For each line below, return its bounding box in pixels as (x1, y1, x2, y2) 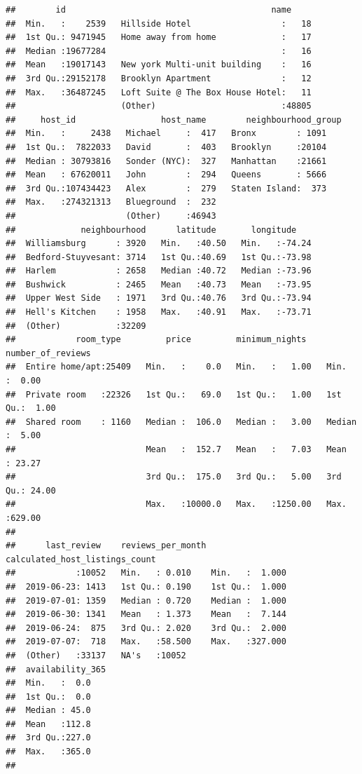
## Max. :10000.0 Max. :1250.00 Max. (6, 499, 347, 510)
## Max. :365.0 (6, 747, 91, 757)
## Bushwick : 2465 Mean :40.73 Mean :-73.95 (6, 279, 312, 290)
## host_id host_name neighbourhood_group (6, 114, 342, 125)
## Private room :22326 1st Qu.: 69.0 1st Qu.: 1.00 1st (6, 389, 342, 400)
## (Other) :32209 (6, 320, 146, 331)
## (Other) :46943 (6, 210, 216, 221)
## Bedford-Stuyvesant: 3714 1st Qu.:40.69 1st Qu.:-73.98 (6, 252, 312, 262)
